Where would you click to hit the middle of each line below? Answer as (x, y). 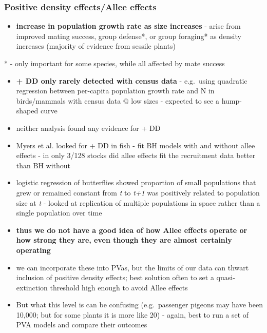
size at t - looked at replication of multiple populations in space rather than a (138, 202)
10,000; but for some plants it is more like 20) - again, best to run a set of (132, 314)
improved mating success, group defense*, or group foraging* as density (129, 36)
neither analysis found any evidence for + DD (88, 128)
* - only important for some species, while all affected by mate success (115, 63)
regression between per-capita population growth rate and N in (115, 91)
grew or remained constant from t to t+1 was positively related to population (138, 192)
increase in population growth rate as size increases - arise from (128, 26)
